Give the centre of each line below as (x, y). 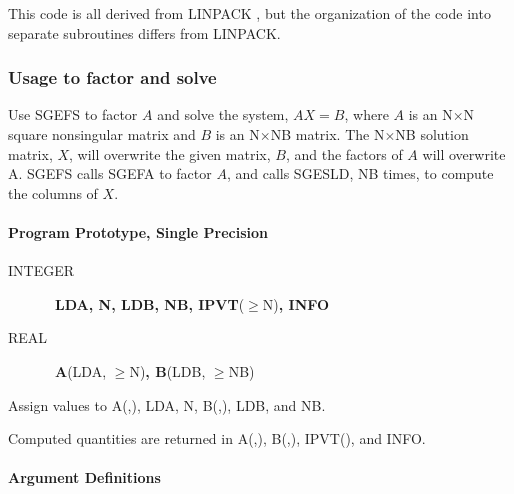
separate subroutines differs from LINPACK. (144, 32)
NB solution (432, 134)
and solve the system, (223, 114)
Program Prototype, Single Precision (138, 231)
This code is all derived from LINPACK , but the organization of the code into (249, 13)
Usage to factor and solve (112, 77)
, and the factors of (344, 153)
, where (366, 114)
